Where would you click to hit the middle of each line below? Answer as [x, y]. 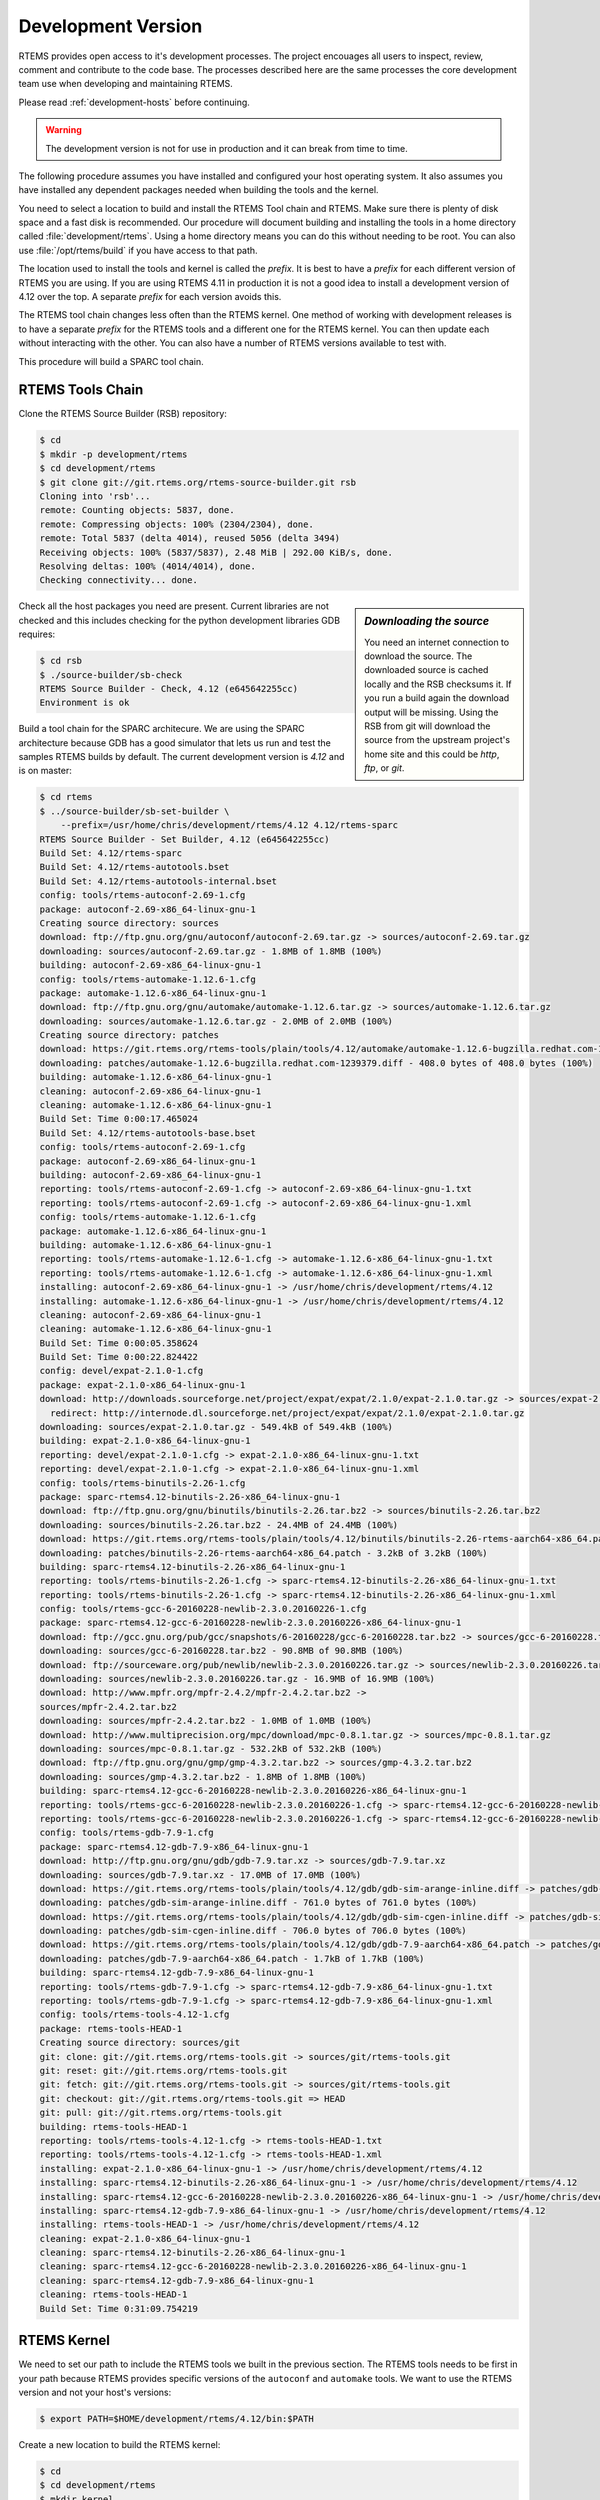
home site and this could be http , [432, 754]
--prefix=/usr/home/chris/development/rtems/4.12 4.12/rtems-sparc [229, 825]
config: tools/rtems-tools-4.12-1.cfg [134, 2014]
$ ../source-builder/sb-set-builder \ [134, 811]
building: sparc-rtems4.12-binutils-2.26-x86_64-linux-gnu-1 [192, 1566]
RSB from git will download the [427, 726]
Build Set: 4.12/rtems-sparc [111, 853]
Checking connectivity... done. [119, 580]
